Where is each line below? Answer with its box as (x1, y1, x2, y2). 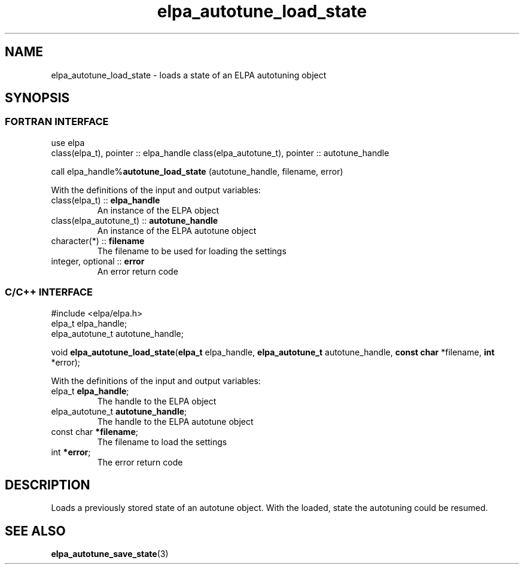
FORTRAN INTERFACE (5, 115, 109, 128)
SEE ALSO (5, 523, 66, 538)
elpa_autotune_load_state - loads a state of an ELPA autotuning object (51, 69, 327, 80)
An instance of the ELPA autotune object (97, 225, 257, 236)
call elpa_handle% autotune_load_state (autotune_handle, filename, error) (51, 166, 343, 177)
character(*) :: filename (51, 235, 145, 246)
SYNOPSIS (5, 90, 70, 106)
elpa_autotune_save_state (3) (51, 549, 169, 559)
